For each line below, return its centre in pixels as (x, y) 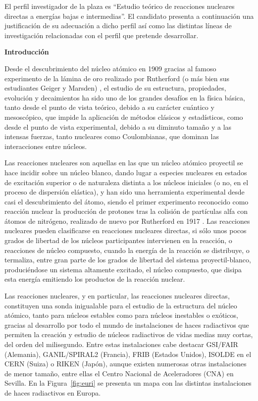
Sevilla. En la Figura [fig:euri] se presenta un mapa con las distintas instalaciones (128, 383)
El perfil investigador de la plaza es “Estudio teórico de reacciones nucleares (120, 6)
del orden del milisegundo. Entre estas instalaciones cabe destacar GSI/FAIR (121, 344)
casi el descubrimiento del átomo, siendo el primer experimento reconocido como (127, 201)
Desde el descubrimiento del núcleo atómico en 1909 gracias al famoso (110, 68)
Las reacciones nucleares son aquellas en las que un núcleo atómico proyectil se (124, 163)
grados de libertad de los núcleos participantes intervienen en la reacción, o (118, 240)
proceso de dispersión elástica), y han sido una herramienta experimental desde (125, 192)
